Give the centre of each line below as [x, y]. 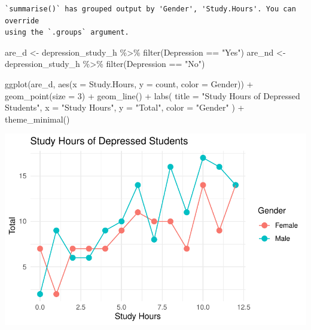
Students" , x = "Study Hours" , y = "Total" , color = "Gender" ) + [125, 107]
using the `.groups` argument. [67, 33]
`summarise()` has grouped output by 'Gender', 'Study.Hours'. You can [150, 9]
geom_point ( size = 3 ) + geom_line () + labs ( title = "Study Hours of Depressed [153, 95]
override [22, 21]
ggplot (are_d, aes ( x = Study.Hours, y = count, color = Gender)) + [129, 83]
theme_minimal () [37, 119]
